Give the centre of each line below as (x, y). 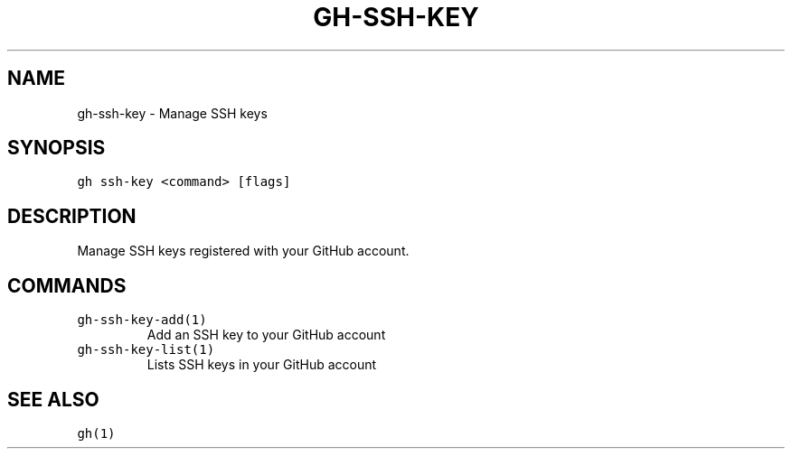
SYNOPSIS (57, 148)
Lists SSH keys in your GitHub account (262, 365)
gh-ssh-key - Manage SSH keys (172, 113)
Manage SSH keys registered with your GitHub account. (243, 251)
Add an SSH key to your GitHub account (266, 335)
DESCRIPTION (72, 216)
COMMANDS (67, 285)
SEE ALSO (53, 399)
